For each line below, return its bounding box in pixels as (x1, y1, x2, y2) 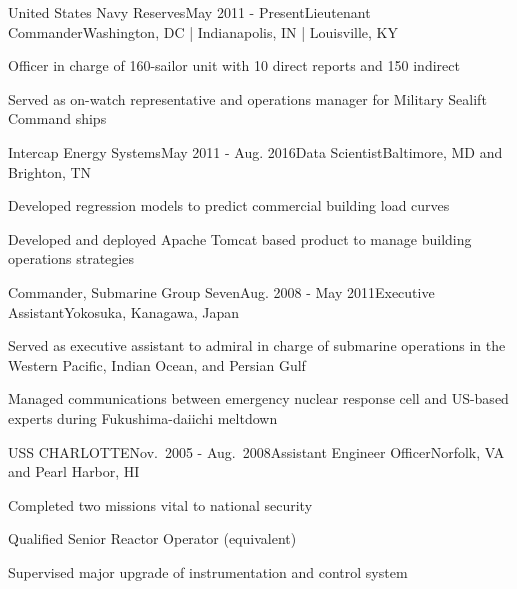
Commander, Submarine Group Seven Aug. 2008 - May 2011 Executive (8, 281, 435, 302)
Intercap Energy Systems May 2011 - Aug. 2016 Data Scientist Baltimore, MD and (8, 141, 503, 162)
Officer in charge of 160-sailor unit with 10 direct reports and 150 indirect (8, 55, 460, 76)
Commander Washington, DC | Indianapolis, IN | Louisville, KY (8, 21, 398, 42)
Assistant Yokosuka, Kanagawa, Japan (8, 301, 240, 322)
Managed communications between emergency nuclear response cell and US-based (8, 388, 509, 409)
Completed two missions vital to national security (8, 494, 313, 515)
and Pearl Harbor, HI (8, 461, 140, 482)
